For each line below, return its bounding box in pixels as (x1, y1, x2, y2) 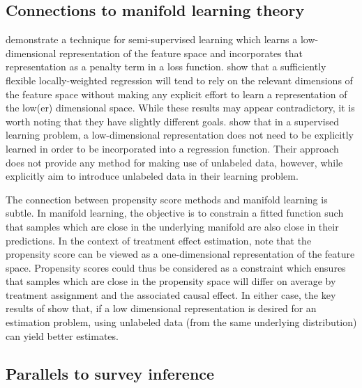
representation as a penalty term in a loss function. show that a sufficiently (6, 59, 326, 74)
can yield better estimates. (6, 328, 119, 343)
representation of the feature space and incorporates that (59, 45, 303, 60)
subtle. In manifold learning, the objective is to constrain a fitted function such (6, 205, 344, 220)
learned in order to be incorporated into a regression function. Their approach (6, 141, 339, 155)
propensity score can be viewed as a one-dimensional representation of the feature (6, 247, 355, 261)
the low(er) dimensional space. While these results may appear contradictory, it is (6, 100, 355, 115)
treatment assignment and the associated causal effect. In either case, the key (6, 287, 336, 302)
